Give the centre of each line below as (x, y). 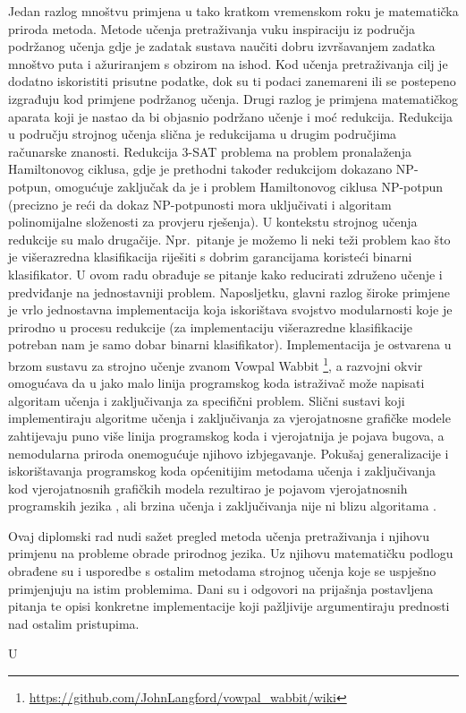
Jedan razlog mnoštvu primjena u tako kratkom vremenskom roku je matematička (233, 11)
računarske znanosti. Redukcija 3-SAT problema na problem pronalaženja (210, 151)
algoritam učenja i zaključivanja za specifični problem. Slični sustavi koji (207, 400)
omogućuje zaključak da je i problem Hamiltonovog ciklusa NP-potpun (249, 186)
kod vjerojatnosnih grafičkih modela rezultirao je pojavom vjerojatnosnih (208, 488)
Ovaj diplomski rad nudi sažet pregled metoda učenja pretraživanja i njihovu (219, 535)
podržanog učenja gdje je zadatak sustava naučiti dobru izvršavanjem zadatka (222, 46)
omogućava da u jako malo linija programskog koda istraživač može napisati (216, 383)
